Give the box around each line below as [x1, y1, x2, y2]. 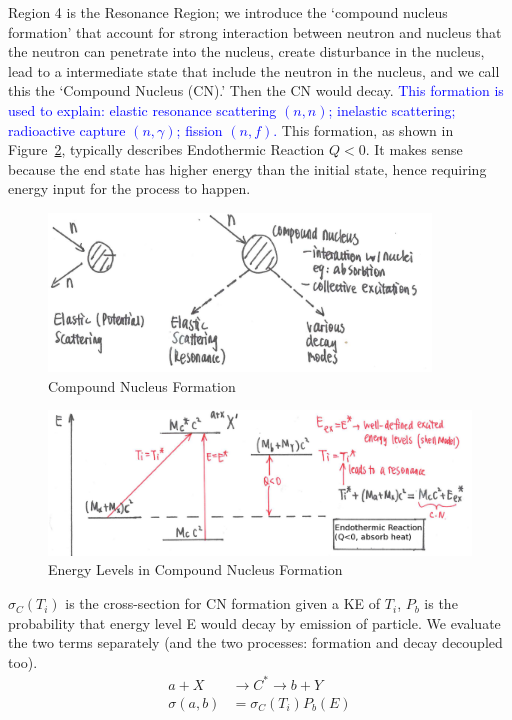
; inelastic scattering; [328, 99, 456, 120]
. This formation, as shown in [273, 119, 454, 140]
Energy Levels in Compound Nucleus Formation [48, 559, 343, 580]
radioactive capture [8, 119, 126, 140]
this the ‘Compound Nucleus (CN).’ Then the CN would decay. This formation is [8, 80, 504, 101]
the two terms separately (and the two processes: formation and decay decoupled [8, 632, 503, 653]
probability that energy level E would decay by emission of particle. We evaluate [8, 612, 501, 633]
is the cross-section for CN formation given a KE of [65, 593, 381, 614]
